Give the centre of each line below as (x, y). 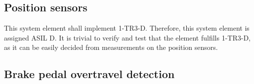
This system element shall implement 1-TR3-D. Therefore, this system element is (127, 28)
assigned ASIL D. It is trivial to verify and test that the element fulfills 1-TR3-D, (127, 37)
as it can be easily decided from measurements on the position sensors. (111, 47)
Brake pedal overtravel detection (89, 74)
